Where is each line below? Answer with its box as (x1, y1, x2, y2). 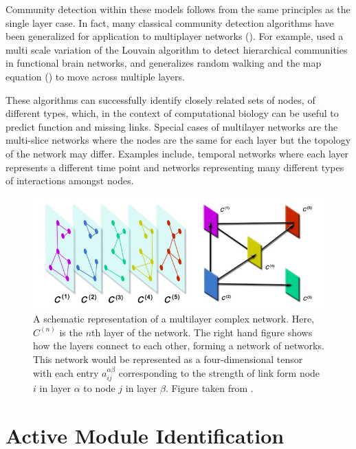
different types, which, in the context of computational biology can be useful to (5, 106, 339, 120)
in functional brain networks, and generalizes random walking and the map (5, 56, 322, 70)
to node (83, 380, 115, 395)
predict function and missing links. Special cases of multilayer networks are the (5, 119, 338, 133)
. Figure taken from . (165, 380, 254, 395)
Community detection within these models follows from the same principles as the (5, 2, 351, 16)
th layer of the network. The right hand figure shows (91, 325, 313, 339)
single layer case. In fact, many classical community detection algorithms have (5, 15, 334, 30)
